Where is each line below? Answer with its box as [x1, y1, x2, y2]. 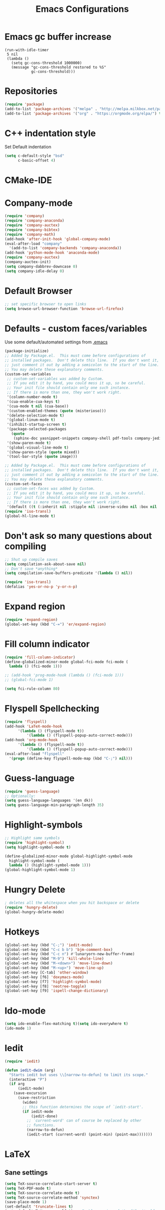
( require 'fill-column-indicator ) [4, 655, 76, 660]
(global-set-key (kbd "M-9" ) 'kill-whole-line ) [4, 956, 104, 961]
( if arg [9, 1082, 25, 1087]
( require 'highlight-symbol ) [4, 840, 65, 845]
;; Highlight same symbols [4, 835, 60, 841]
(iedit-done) [31, 1114, 58, 1119]
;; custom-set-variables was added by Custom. [6, 376, 104, 381]
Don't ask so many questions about [4, 530, 152, 541]
